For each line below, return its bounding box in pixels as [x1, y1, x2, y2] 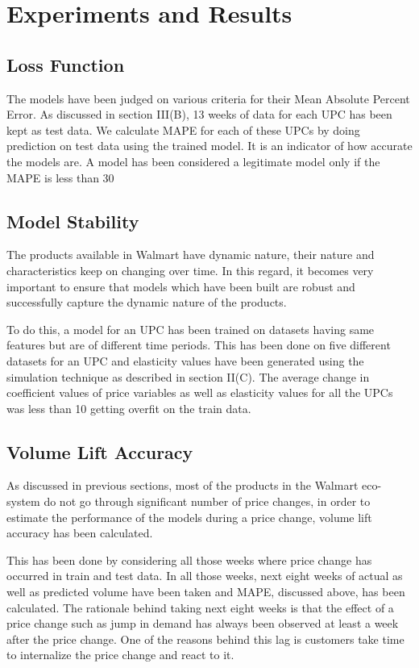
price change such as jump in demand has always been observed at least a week [6, 615, 399, 632]
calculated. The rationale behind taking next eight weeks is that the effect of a [6, 599, 394, 616]
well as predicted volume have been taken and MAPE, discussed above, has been [6, 583, 405, 600]
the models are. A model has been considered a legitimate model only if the [6, 152, 380, 169]
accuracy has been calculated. [6, 524, 153, 541]
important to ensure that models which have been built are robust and [6, 278, 355, 294]
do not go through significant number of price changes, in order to [44, 493, 371, 510]
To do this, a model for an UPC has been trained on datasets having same [6, 320, 375, 337]
